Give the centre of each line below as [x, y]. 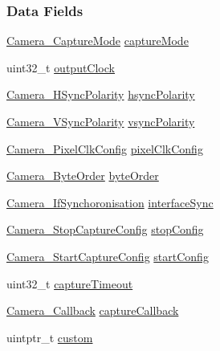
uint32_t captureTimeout [70, 283]
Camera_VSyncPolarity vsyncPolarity [101, 121]
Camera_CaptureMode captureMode [98, 41]
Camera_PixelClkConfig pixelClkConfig [105, 148]
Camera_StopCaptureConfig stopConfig [105, 229]
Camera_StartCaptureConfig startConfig [108, 256]
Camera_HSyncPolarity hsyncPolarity [101, 94]
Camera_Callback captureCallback [93, 310]
